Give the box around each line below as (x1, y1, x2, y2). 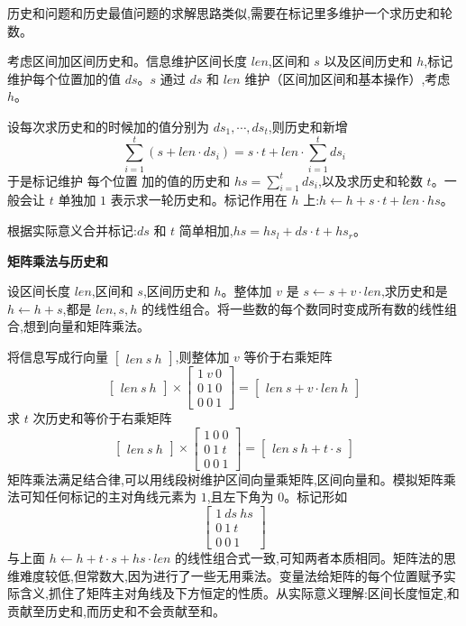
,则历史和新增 (268, 116, 348, 135)
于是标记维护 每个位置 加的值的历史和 (7, 170, 231, 189)
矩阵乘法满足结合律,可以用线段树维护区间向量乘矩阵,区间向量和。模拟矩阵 (7, 469, 443, 488)
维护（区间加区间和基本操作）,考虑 (244, 69, 451, 87)
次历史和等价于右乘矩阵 (32, 409, 172, 428)
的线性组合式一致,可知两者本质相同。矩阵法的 (175, 548, 443, 567)
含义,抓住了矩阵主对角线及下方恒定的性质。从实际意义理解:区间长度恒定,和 (19, 584, 460, 603)
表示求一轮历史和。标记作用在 (110, 190, 288, 209)
